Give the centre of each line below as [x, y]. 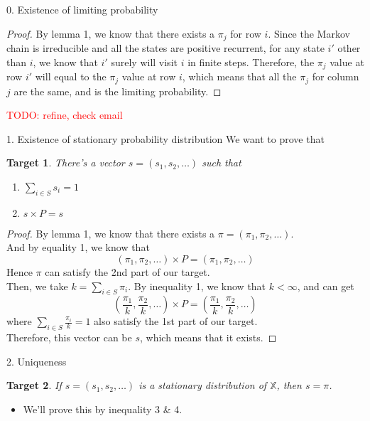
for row [246, 33]
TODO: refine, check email [65, 115]
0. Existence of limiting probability [82, 9]
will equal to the [71, 76]
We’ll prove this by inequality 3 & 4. [103, 409]
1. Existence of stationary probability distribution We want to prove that [165, 138]
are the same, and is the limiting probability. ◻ [118, 91]
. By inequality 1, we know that [197, 286]
